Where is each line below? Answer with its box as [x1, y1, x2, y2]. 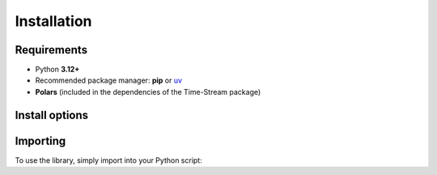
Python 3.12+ [35, 65, 80, 75]
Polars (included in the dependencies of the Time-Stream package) [35, 87, 261, 96]
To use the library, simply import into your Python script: [15, 155, 202, 165]
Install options [15, 108, 89, 122]
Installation [15, 12, 92, 30]
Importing [15, 134, 66, 147]
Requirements [15, 43, 88, 57]
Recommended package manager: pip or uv [35, 75, 182, 85]
